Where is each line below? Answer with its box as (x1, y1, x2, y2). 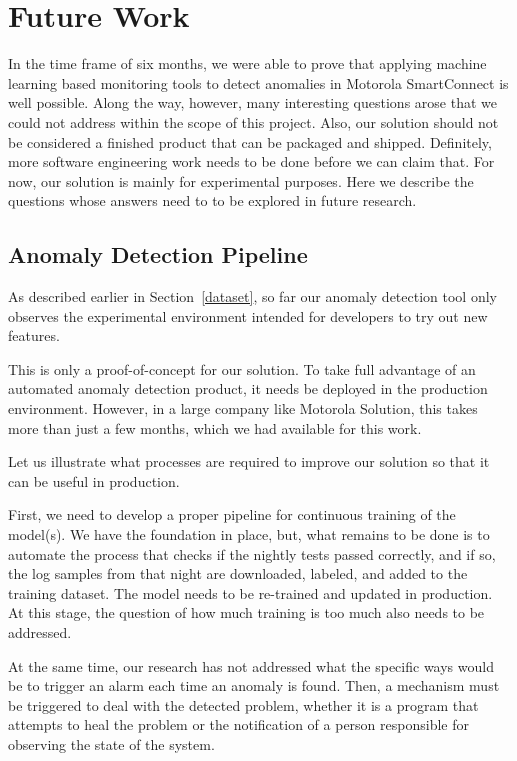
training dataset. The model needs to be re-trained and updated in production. (8, 582, 493, 603)
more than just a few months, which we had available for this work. (8, 417, 422, 438)
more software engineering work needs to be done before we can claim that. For (8, 151, 495, 172)
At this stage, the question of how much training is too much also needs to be (8, 602, 485, 623)
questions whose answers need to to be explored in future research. (8, 190, 417, 211)
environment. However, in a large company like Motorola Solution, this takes (8, 398, 478, 419)
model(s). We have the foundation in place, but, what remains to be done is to (8, 524, 490, 545)
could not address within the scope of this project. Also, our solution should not (8, 111, 499, 132)
